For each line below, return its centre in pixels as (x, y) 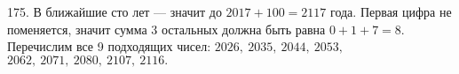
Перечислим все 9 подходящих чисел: (109, 46)
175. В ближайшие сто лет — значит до (115, 11)
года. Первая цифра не (391, 11)
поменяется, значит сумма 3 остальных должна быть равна (166, 29)
